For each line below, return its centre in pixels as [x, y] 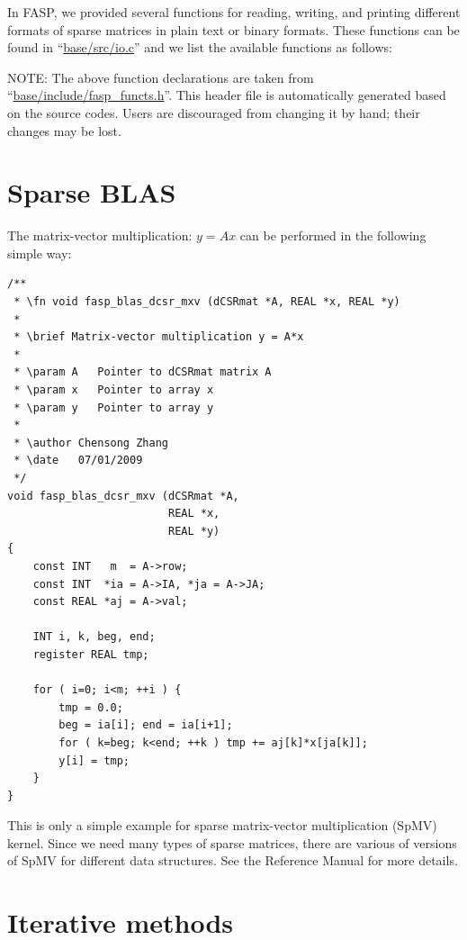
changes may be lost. [64, 130]
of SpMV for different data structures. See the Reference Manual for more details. [233, 860]
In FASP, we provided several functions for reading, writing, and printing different [234, 12]
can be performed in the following [333, 235]
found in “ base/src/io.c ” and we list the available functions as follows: [200, 47]
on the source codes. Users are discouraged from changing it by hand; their [214, 112]
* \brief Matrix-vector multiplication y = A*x [159, 337]
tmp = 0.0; [91, 707]
